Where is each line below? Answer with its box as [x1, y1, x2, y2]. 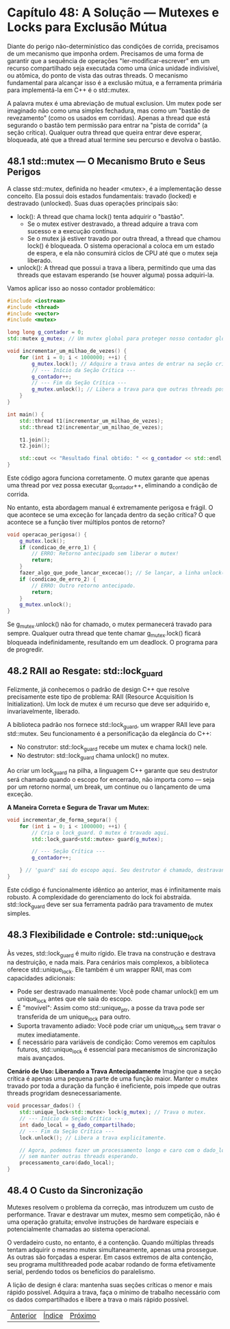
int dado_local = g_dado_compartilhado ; [19, 1121, 136, 1129]
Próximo [69, 1310, 97, 1320]
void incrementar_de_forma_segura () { [7, 816, 118, 823]
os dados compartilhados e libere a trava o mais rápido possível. [7, 1295, 190, 1304]
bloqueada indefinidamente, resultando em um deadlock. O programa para [7, 638, 218, 646]
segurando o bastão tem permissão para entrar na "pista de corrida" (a [7, 121, 208, 129]
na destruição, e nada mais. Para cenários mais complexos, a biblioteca [7, 958, 209, 966]
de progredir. [7, 645, 44, 654]
